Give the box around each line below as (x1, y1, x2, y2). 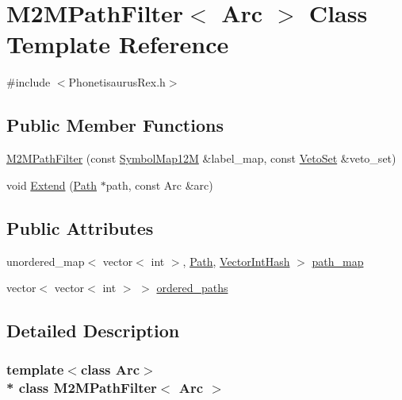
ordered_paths (156, 279, 228, 296)
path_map (312, 252, 364, 269)
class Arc (80, 360, 140, 379)
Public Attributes (6, 215, 154, 240)
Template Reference (6, 28, 229, 60)
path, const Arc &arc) (105, 176, 213, 193)
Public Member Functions (6, 113, 224, 137)
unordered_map (6, 252, 85, 269)
